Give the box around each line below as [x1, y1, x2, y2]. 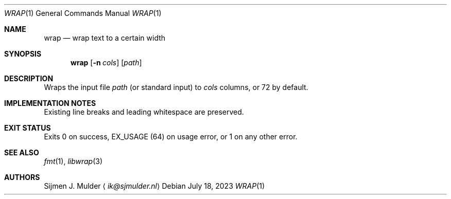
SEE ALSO [4, 148, 39, 157]
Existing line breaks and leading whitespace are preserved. [44, 107, 244, 116]
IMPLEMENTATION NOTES [4, 99, 96, 107]
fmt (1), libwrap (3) [44, 157, 103, 166]
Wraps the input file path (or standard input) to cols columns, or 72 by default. [44, 83, 308, 92]
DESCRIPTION [4, 74, 54, 83]
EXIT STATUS [4, 123, 51, 132]
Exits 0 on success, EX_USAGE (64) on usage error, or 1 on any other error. [44, 132, 298, 141]
